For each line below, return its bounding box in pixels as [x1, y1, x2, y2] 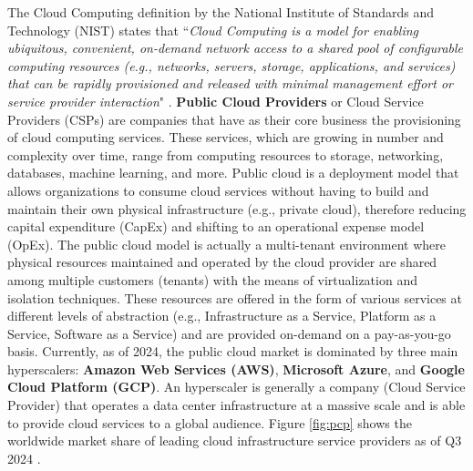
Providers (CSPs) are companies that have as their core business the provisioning [7, 109, 461, 128]
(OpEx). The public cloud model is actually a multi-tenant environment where [7, 234, 447, 253]
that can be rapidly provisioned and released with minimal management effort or [7, 74, 453, 93]
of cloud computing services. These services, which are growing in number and [7, 128, 444, 147]
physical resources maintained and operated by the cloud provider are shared [7, 252, 437, 271]
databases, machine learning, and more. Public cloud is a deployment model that [7, 163, 459, 182]
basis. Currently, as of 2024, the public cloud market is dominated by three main [7, 342, 458, 361]
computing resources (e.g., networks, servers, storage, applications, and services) [7, 56, 456, 75]
